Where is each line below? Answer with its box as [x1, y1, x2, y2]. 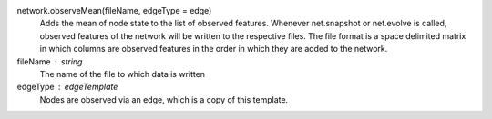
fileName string [16, 55, 83, 67]
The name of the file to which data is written [39, 68, 205, 79]
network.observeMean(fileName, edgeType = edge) [16, 5, 212, 15]
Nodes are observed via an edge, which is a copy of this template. [39, 94, 289, 104]
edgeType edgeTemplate [16, 82, 118, 93]
